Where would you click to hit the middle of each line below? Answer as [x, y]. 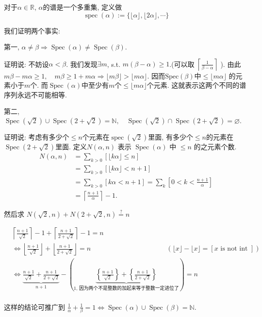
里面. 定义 [71, 147]
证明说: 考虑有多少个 [37, 137]
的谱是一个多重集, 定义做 [82, 7]
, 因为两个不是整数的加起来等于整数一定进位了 [127, 289]
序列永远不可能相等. [35, 94]
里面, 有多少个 [171, 137]
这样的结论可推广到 [34, 307]
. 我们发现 [82, 64]
